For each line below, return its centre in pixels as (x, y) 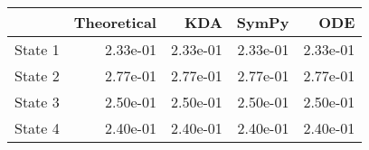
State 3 (37, 102)
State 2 (37, 75)
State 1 (37, 49)
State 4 (37, 128)
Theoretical (115, 22)
